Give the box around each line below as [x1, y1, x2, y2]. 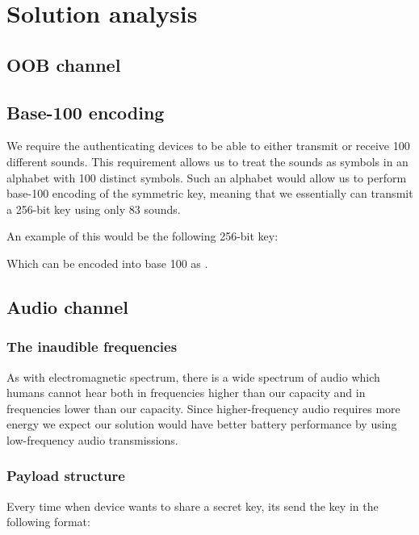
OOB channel [6, 52, 121, 77]
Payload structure [6, 466, 125, 486]
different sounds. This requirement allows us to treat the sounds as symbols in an [6, 153, 409, 169]
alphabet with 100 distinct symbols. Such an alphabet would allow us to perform [6, 169, 407, 186]
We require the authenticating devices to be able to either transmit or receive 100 [6, 137, 410, 154]
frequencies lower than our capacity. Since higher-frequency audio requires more [6, 399, 400, 416]
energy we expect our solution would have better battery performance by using [6, 416, 397, 433]
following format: [6, 513, 90, 530]
